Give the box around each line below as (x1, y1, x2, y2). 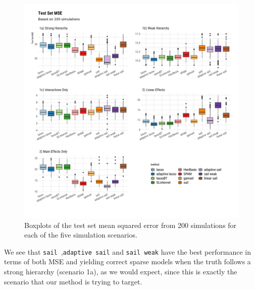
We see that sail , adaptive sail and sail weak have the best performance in (4, 246, 251, 257)
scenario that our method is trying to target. (4, 276, 142, 286)
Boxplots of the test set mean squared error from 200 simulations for (24, 219, 237, 230)
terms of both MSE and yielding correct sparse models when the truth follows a (4, 256, 251, 267)
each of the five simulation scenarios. (24, 229, 137, 240)
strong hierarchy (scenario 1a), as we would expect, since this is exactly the (4, 266, 237, 277)
